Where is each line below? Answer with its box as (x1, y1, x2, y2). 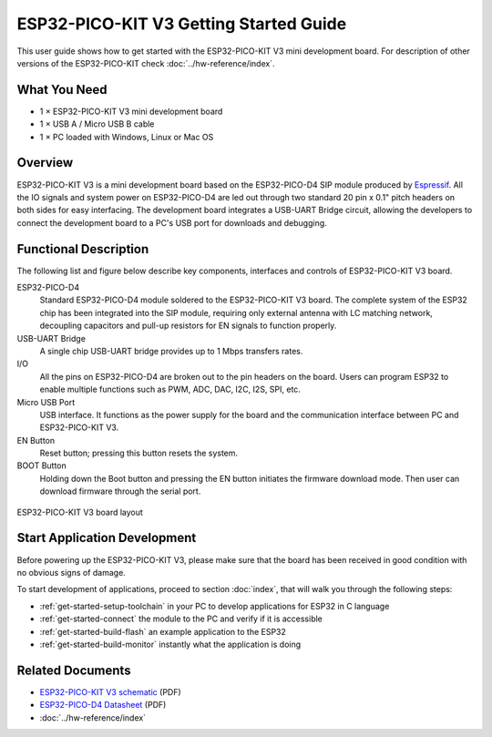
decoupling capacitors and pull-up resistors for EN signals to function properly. (39, 320, 337, 332)
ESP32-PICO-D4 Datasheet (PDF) (39, 700, 167, 711)
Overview (16, 155, 74, 170)
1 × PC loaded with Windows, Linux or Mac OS (39, 131, 214, 142)
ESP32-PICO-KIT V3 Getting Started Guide (16, 14, 347, 34)
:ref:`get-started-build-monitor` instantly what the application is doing (39, 639, 302, 650)
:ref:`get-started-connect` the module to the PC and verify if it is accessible (39, 613, 323, 624)
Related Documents (16, 662, 131, 678)
